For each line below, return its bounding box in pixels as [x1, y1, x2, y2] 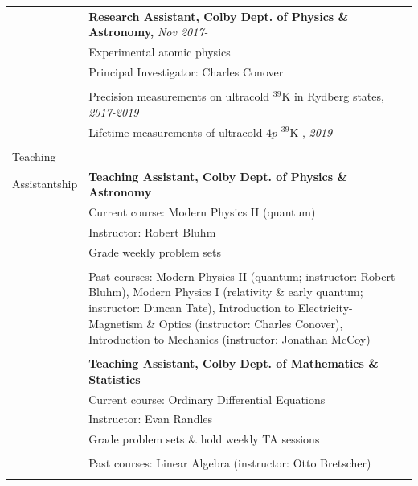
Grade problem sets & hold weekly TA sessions [88, 430, 320, 447]
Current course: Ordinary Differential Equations [88, 390, 326, 407]
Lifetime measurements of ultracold [88, 123, 263, 140]
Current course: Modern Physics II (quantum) [88, 203, 316, 220]
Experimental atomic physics [88, 43, 231, 60]
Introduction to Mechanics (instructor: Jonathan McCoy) [88, 331, 371, 348]
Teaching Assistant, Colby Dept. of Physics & [88, 167, 347, 184]
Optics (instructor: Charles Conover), [158, 315, 343, 332]
